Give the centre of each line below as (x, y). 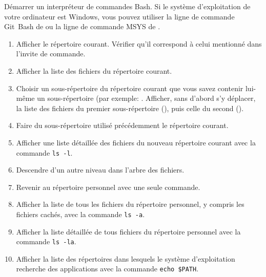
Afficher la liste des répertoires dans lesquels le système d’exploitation (126, 258)
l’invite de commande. (51, 54)
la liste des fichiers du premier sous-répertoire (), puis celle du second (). (130, 108)
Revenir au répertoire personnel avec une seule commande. (108, 187)
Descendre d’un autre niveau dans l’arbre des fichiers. (100, 170)
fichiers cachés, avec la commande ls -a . (80, 214)
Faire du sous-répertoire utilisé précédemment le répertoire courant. (122, 125)
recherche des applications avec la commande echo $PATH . (107, 269)
